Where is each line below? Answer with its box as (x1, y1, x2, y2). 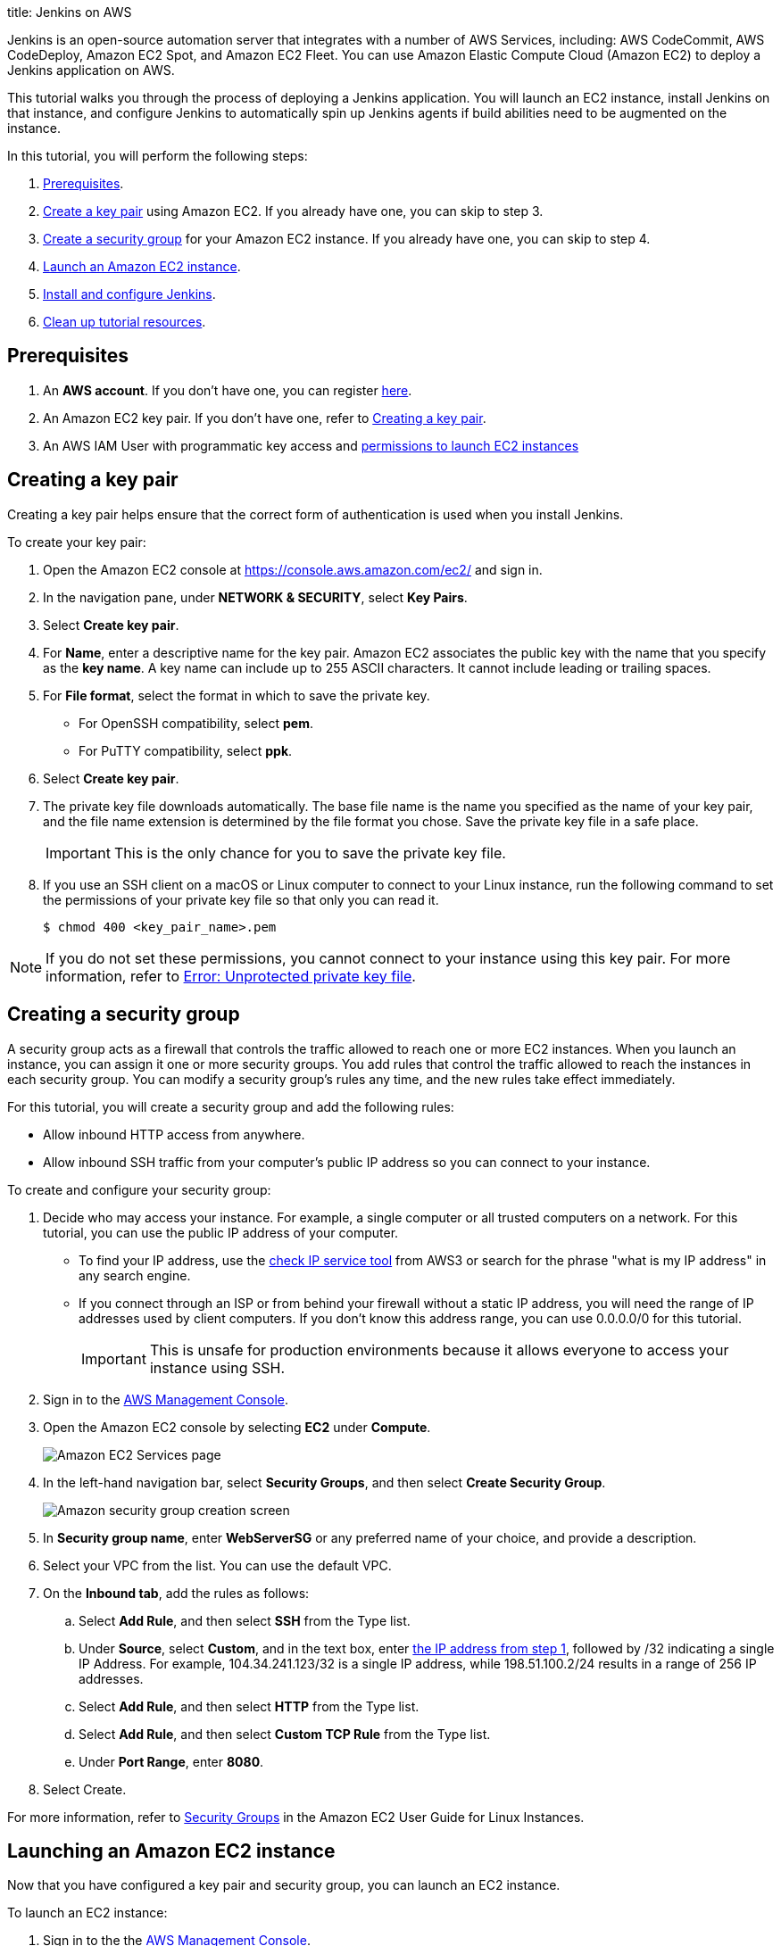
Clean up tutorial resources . (43, 314, 206, 329)
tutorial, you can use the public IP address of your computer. (43, 1224, 399, 1240)
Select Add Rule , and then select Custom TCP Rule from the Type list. (79, 1726, 491, 1742)
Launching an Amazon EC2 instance (7, 1839, 336, 1862)
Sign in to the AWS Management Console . (43, 1391, 288, 1407)
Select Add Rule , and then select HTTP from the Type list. (79, 1698, 420, 1714)
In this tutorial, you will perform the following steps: (7, 148, 308, 163)
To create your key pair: (7, 534, 146, 550)
